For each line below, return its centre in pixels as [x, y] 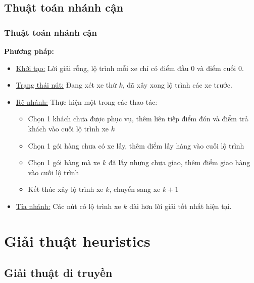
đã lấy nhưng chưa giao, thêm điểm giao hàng [179, 162]
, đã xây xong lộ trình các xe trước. [177, 85]
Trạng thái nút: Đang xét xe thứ [66, 85]
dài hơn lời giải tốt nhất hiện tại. [181, 206]
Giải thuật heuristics [77, 240]
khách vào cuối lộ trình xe [68, 128]
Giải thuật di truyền [58, 273]
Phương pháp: [29, 51]
